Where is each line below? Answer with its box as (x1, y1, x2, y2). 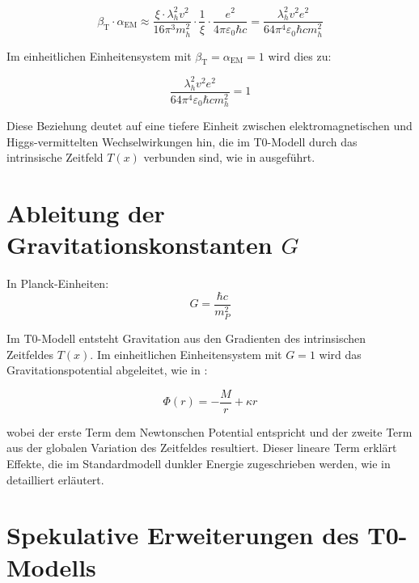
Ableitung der (6, 196, 165, 230)
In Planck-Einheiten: (6, 275, 109, 292)
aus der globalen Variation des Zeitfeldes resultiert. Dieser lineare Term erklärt (6, 439, 397, 456)
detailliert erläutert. (6, 471, 104, 488)
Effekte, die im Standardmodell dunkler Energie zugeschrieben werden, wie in (6, 454, 391, 471)
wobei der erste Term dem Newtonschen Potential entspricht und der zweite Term (6, 423, 413, 440)
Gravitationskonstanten (6, 228, 273, 261)
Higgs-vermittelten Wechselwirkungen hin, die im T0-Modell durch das (6, 133, 358, 150)
